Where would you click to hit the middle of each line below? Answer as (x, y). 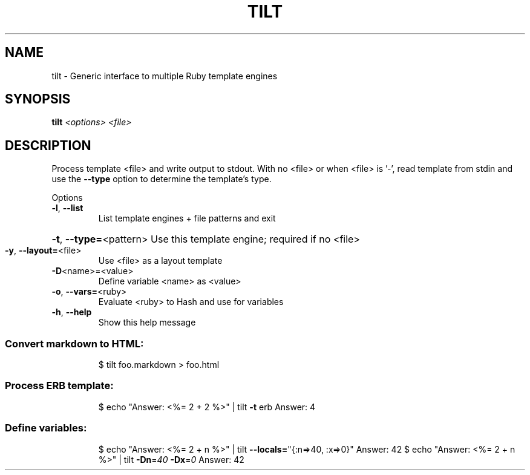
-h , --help (72, 312)
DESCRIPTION (48, 145)
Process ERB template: (59, 386)
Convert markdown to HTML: (74, 343)
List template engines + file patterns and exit (187, 218)
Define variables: (46, 428)
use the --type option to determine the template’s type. (162, 179)
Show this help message (147, 323)
